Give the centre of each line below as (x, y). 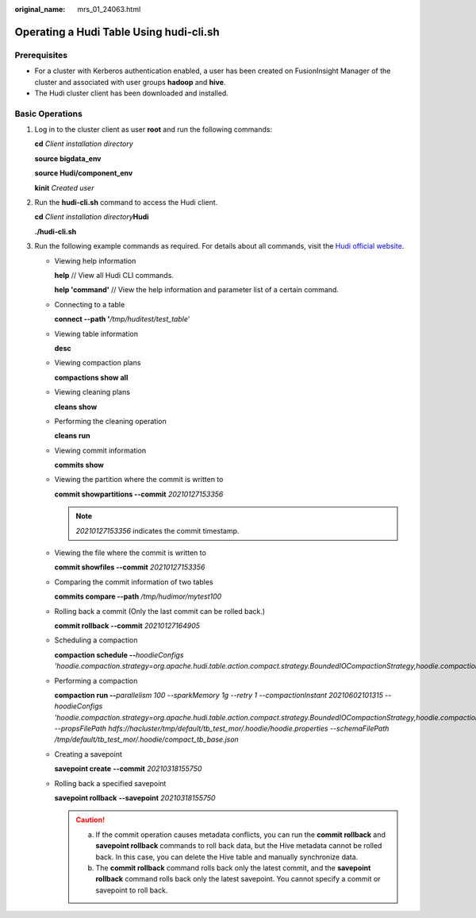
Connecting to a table (90, 304)
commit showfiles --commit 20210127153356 (130, 567)
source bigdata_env (68, 158)
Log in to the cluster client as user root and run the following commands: (154, 129)
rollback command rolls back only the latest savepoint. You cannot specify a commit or (238, 879)
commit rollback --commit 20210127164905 (127, 625)
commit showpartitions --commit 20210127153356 (139, 494)
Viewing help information (95, 260)
